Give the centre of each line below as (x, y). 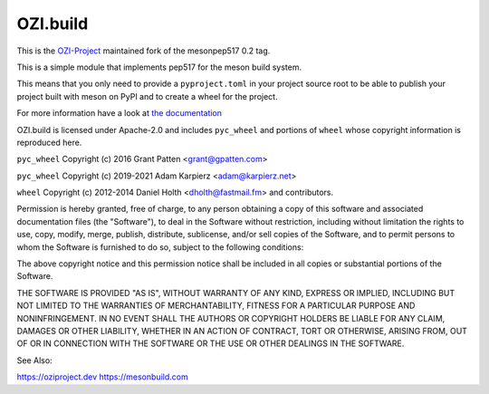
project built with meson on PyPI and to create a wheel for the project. (147, 96)
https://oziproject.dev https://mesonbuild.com (103, 377)
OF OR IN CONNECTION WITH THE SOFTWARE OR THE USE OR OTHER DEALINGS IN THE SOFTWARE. (211, 343)
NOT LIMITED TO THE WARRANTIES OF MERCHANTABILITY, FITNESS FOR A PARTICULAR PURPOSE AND (216, 306)
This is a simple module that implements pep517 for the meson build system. (159, 67)
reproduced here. (49, 142)
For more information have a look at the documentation (119, 113)
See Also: (35, 360)
